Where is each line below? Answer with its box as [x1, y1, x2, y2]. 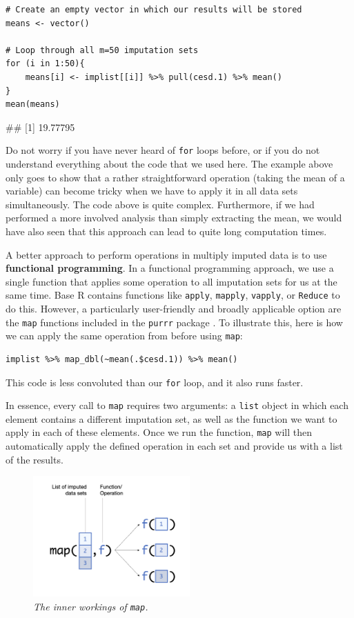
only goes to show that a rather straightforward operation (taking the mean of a [6, 170, 345, 184]
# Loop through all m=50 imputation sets [6, 45, 199, 55]
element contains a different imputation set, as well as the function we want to [6, 411, 337, 426]
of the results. [6, 452, 63, 466]
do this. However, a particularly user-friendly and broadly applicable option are [6, 301, 342, 315]
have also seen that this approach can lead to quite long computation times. [6, 223, 327, 238]
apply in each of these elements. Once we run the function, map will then [6, 425, 312, 439]
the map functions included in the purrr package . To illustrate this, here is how [6, 315, 343, 329]
